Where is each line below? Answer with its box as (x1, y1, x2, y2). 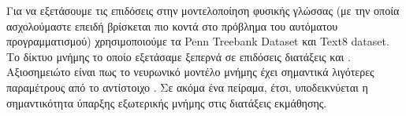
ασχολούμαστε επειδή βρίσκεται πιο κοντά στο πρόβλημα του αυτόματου (6, 17, 338, 34)
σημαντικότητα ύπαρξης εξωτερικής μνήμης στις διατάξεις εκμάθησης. (6, 94, 327, 111)
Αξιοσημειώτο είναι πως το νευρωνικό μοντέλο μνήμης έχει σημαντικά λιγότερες (6, 63, 374, 80)
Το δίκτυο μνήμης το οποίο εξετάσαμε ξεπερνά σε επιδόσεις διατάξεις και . (6, 48, 351, 64)
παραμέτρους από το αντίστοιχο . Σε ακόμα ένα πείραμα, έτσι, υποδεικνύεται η (6, 78, 368, 95)
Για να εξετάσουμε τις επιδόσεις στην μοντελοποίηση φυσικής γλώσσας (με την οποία (6, 2, 400, 18)
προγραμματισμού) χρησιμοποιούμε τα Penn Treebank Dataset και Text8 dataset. (6, 33, 389, 49)
